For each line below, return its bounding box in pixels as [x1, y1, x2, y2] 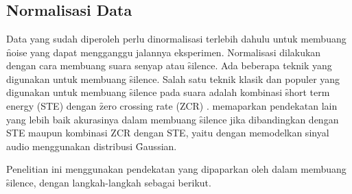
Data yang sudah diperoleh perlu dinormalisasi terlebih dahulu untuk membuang [6, 32, 347, 45]
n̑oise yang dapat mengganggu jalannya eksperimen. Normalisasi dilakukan [6, 45, 321, 59]
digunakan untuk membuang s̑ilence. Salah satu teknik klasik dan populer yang [6, 71, 340, 86]
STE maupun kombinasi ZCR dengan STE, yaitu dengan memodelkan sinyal [6, 125, 329, 140]
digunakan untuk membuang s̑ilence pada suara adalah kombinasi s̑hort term [6, 85, 330, 99]
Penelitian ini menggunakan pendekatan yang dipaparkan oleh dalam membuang [6, 162, 347, 176]
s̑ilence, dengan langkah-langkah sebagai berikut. [6, 175, 211, 189]
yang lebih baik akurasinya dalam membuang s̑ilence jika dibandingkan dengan [6, 112, 339, 126]
